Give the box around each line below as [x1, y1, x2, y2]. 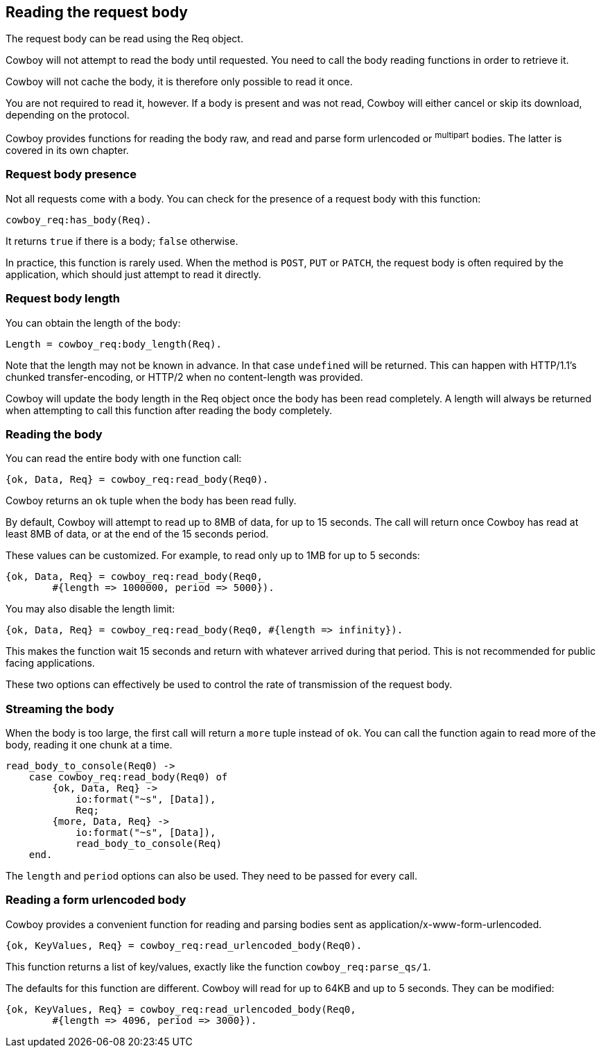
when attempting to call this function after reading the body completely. [6, 404, 332, 416]
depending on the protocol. [6, 109, 130, 121]
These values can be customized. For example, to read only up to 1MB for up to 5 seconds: [6, 549, 420, 562]
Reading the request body [6, 3, 188, 21]
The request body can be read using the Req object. [6, 33, 243, 45]
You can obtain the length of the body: [6, 316, 181, 329]
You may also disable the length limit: [6, 603, 175, 615]
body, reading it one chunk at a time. [6, 739, 173, 751]
